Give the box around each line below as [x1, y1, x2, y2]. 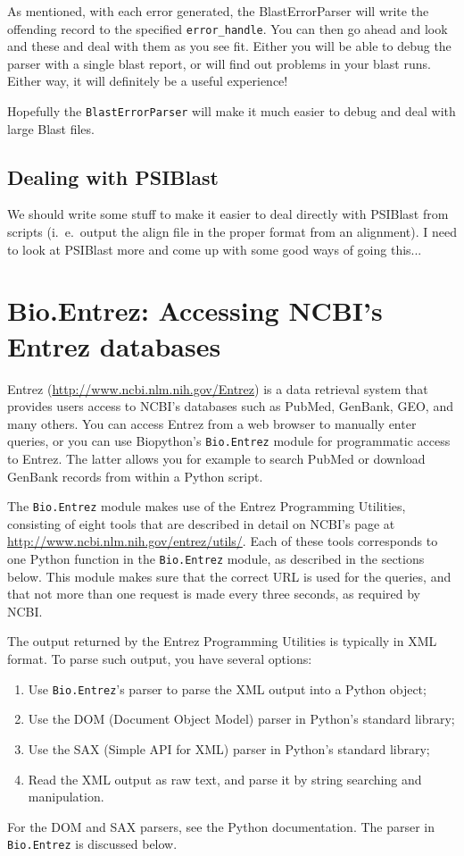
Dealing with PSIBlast [7, 163, 219, 190]
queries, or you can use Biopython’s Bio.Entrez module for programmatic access [7, 432, 451, 450]
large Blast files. [7, 119, 95, 138]
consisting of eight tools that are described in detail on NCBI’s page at [7, 514, 395, 533]
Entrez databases [7, 327, 221, 364]
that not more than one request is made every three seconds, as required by [7, 584, 420, 603]
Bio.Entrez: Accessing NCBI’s [7, 292, 383, 329]
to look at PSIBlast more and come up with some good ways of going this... [7, 239, 422, 258]
